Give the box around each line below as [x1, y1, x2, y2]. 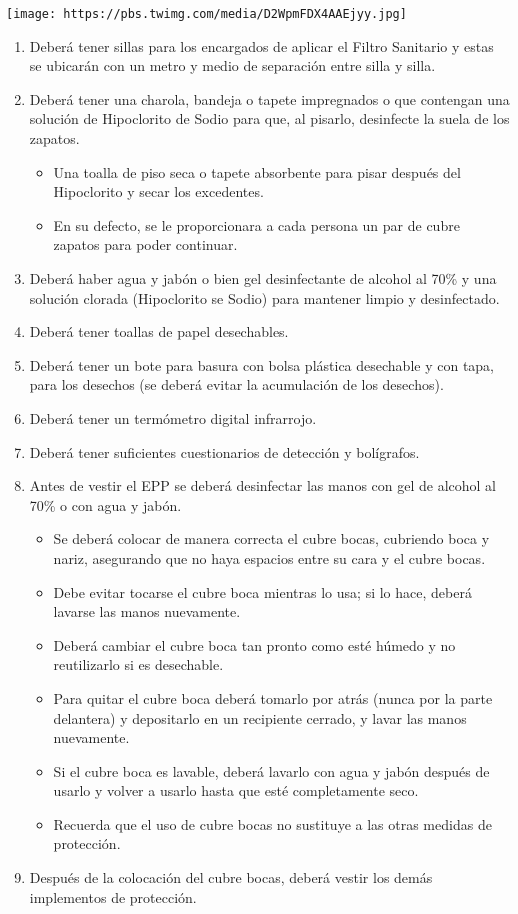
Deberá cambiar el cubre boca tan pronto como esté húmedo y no [53, 634, 456, 655]
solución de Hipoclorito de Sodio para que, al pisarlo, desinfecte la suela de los [29, 108, 510, 129]
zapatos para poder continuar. [53, 234, 238, 255]
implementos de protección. [29, 886, 197, 907]
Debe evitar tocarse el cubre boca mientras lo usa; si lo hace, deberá [53, 581, 472, 602]
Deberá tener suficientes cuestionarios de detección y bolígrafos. [29, 441, 420, 462]
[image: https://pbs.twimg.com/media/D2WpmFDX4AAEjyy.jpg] [6, 7, 407, 21]
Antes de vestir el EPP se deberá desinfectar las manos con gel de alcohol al [29, 475, 497, 496]
